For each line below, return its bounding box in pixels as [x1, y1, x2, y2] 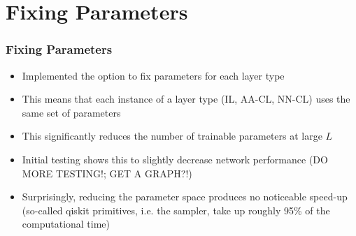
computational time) [22, 216, 111, 231]
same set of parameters [22, 105, 121, 119]
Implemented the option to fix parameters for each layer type [22, 68, 285, 82]
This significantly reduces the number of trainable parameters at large [22, 128, 322, 143]
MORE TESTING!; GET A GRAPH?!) [22, 165, 192, 180]
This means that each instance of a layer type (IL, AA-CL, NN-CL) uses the [22, 91, 350, 106]
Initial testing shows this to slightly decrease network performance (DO [22, 152, 328, 166]
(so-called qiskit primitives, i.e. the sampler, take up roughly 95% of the [22, 202, 330, 217]
